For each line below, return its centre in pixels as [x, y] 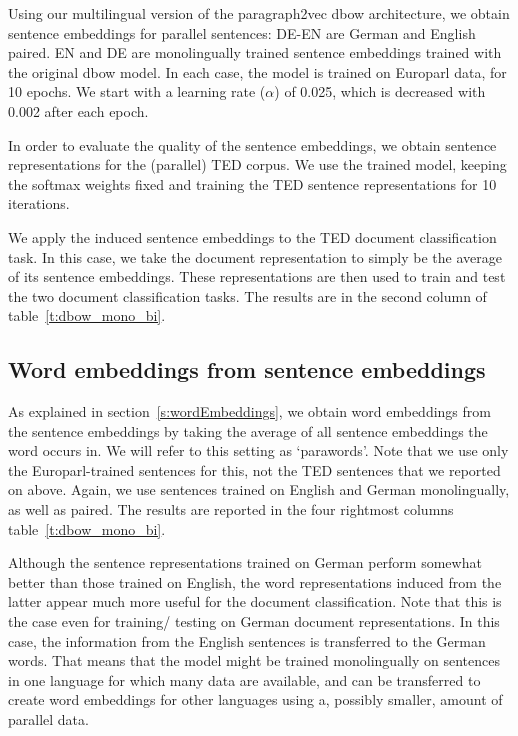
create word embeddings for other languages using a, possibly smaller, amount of [255, 699]
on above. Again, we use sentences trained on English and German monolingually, [259, 489]
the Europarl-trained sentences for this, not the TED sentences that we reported [254, 469]
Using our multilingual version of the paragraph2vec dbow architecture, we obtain [259, 13]
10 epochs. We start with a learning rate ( [137, 91]
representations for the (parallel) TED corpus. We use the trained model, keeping [257, 164]
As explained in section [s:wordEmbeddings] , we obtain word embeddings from [249, 411]
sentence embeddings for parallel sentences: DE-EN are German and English [242, 32]
